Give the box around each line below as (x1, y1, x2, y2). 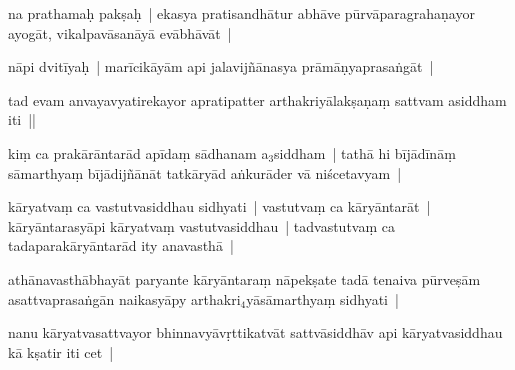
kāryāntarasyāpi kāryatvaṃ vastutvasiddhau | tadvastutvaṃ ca (8, 215, 396, 236)
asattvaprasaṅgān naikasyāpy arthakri (8, 288, 241, 309)
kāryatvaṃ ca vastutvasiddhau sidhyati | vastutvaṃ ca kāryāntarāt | (8, 196, 431, 217)
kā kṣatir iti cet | (8, 341, 114, 362)
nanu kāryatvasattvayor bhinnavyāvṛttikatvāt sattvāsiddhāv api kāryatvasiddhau (8, 322, 503, 343)
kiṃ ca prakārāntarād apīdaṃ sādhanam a (8, 142, 269, 163)
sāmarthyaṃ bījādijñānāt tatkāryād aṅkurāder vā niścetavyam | (8, 162, 402, 183)
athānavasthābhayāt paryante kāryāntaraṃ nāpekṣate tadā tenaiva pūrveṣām (8, 268, 481, 289)
